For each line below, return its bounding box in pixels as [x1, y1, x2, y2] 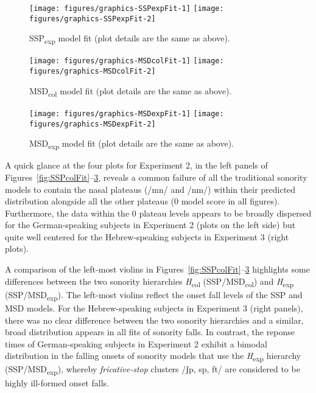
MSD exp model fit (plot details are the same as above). [29, 137, 234, 151]
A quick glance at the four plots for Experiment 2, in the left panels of [5, 159, 268, 172]
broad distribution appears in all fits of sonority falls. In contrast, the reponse [5, 325, 295, 338]
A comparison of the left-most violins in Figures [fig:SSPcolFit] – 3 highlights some [5, 263, 310, 276]
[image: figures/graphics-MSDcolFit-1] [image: [29, 57, 224, 66]
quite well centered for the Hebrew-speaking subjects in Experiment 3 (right [5, 230, 289, 243]
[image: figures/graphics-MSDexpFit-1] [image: [29, 109, 224, 118]
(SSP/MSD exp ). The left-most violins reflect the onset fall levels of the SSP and [5, 288, 303, 302]
